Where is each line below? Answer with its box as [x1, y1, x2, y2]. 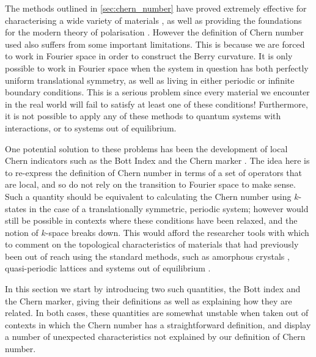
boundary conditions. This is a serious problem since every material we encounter [5, 86, 310, 98]
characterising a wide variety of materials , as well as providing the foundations [5, 13, 302, 26]
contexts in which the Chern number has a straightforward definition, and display [5, 318, 311, 331]
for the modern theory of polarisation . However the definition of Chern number [5, 26, 304, 39]
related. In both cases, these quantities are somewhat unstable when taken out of [5, 306, 309, 319]
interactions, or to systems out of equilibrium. [5, 121, 177, 134]
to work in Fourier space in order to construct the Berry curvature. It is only [5, 50, 293, 62]
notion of [5, 226, 39, 238]
